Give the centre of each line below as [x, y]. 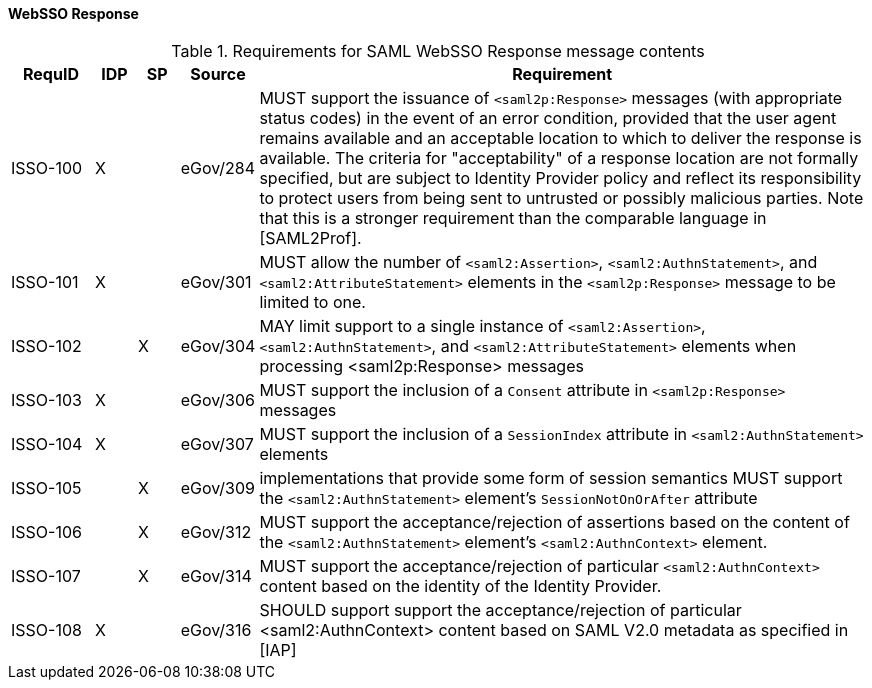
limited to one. [312, 301]
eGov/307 [217, 443]
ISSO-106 [46, 531]
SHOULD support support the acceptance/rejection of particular [500, 609]
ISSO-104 [47, 443]
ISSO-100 [47, 167]
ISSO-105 [46, 487]
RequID [51, 73]
